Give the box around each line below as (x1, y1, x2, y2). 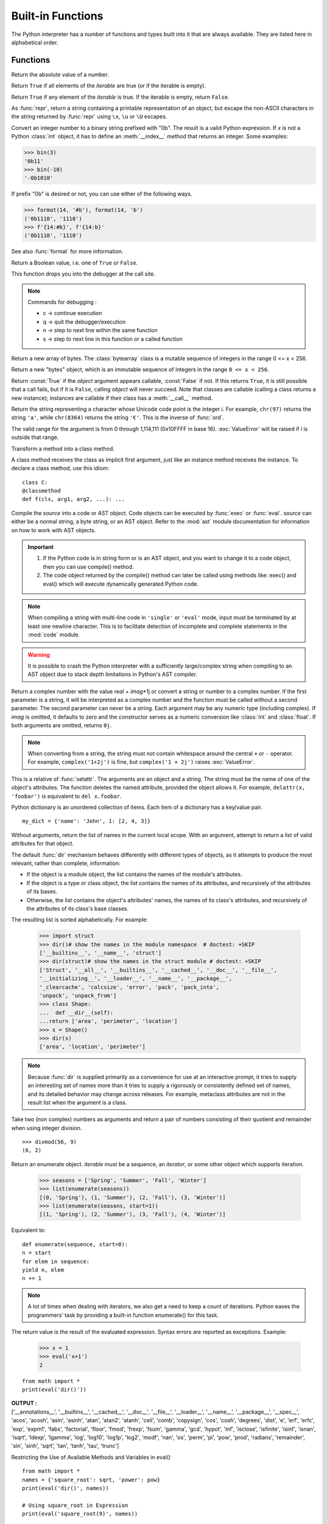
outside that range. (11, 433, 59, 441)
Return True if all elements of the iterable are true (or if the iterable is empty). (11, 82, 207, 90)
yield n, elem (22, 1266, 64, 1273)
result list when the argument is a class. (27, 1098, 127, 1106)
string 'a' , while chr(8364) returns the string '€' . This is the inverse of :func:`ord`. (11, 414, 225, 421)
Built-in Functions (11, 9, 104, 23)
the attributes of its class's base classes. (26, 905, 129, 912)
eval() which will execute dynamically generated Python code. (43, 580, 199, 588)
